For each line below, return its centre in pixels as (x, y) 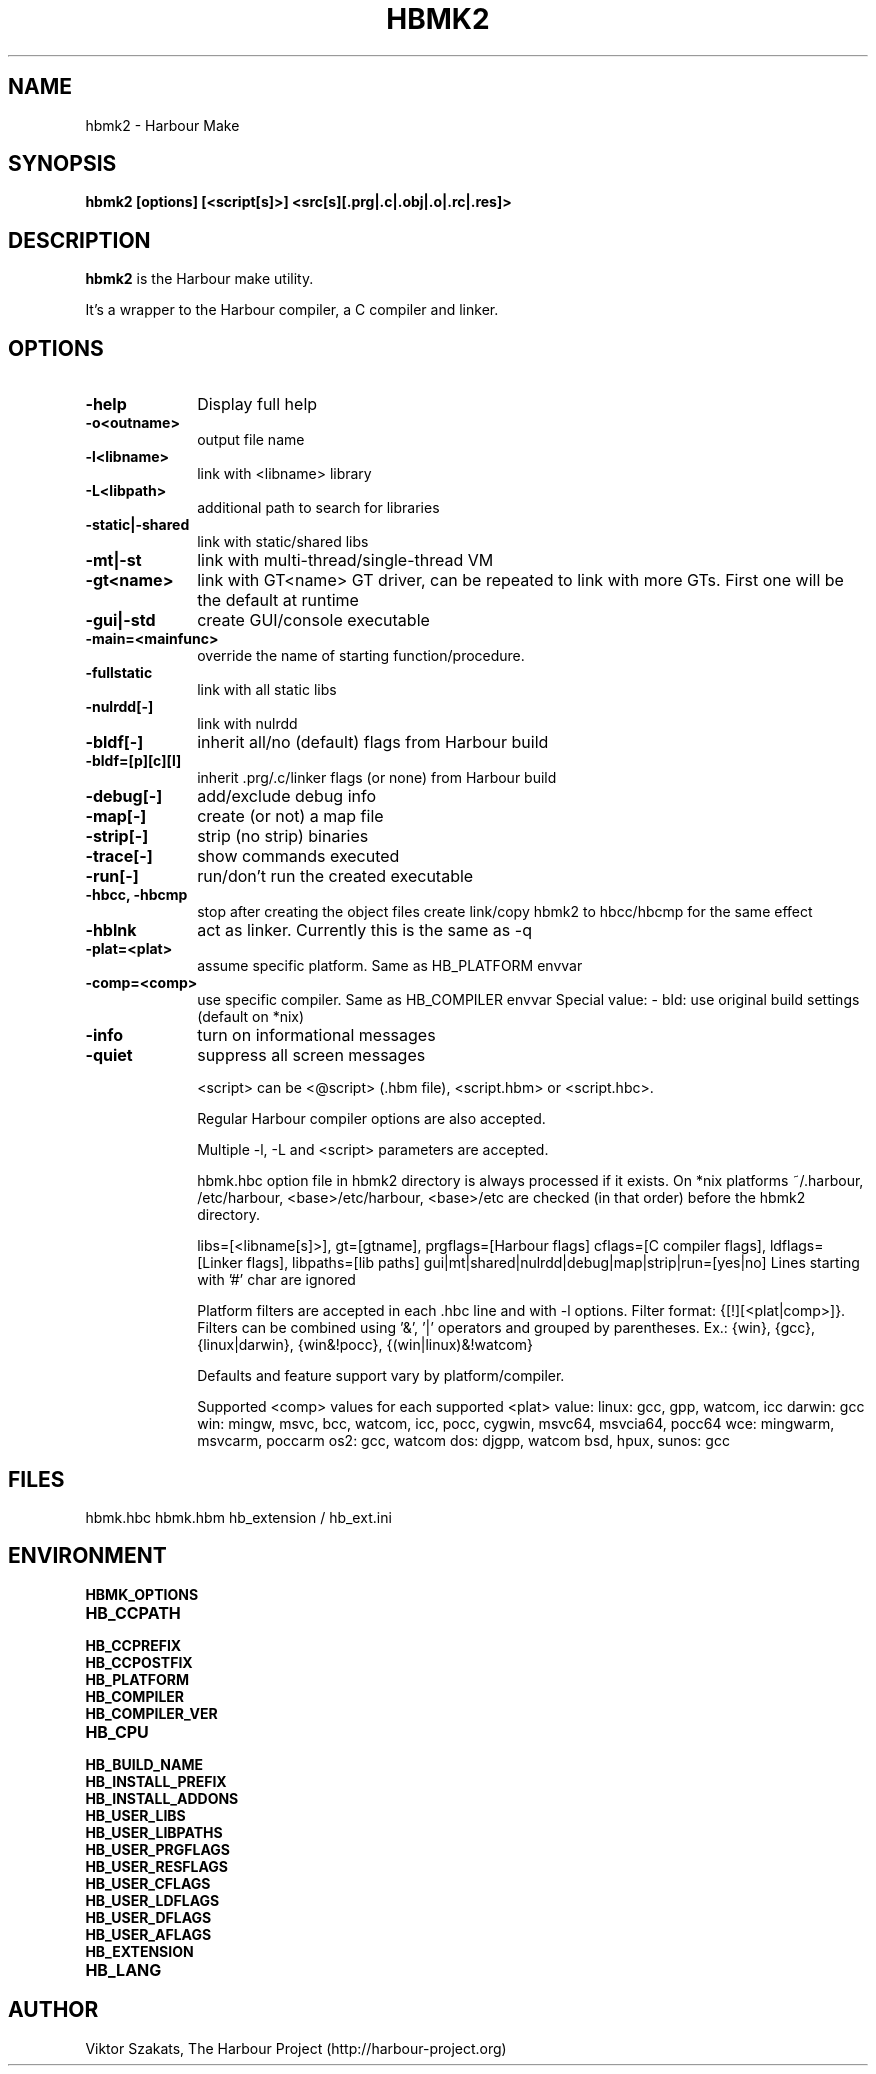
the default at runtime (278, 600)
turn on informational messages (316, 1035)
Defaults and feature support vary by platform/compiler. (381, 1376)
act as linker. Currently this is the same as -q (364, 930)
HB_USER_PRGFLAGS (157, 1849)
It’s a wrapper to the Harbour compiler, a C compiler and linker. (292, 310)
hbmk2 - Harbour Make (162, 125)
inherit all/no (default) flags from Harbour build (373, 742)
